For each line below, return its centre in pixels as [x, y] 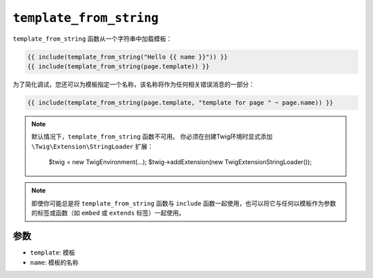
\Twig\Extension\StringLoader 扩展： [92, 146]
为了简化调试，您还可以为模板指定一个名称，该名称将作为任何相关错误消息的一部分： [134, 84]
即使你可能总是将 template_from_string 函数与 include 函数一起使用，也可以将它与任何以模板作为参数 [184, 203]
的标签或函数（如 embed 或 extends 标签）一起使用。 [108, 213]
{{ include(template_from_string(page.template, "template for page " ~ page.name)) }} [180, 102]
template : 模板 [52, 252]
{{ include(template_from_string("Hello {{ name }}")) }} [127, 57]
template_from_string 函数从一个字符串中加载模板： [93, 39]
